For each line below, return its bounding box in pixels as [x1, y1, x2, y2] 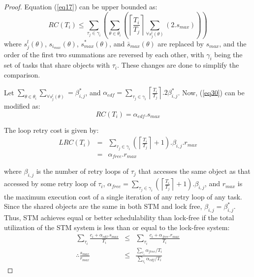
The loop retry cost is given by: [4, 124, 99, 135]
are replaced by [158, 38, 204, 48]
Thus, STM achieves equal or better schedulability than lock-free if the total [4, 212, 234, 222]
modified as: [4, 101, 40, 111]
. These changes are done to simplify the [117, 60, 239, 70]
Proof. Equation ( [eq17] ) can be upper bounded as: [4, 1, 158, 11]
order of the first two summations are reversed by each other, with [4, 49, 204, 59]
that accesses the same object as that [138, 166, 251, 176]
